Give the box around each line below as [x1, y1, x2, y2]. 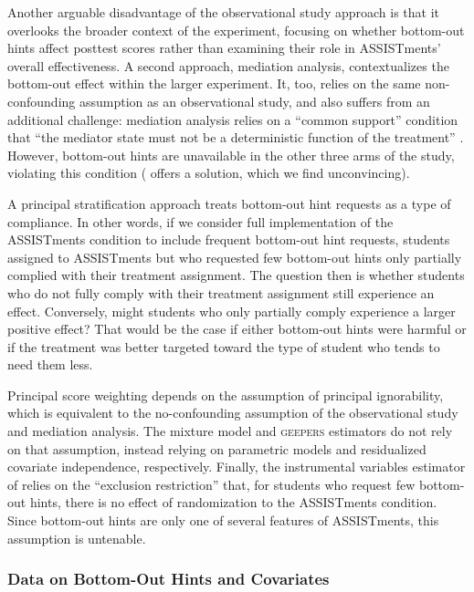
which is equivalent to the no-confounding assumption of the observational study [7, 403, 458, 422]
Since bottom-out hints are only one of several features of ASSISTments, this [7, 511, 439, 530]
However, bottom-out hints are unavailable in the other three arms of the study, [7, 145, 455, 164]
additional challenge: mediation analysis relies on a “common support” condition [7, 109, 458, 129]
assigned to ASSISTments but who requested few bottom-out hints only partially [7, 247, 462, 266]
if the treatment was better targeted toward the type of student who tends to [7, 337, 440, 356]
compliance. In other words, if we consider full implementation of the [7, 212, 394, 231]
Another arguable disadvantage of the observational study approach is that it [7, 3, 440, 21]
